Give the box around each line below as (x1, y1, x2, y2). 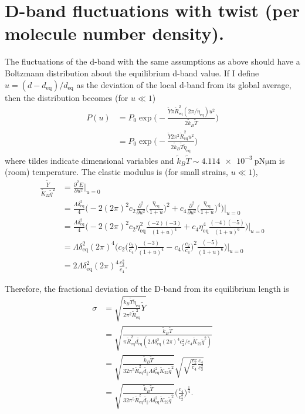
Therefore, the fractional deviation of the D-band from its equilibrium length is (5, 282, 289, 294)
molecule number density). (5, 21, 224, 45)
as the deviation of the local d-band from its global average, (76, 78, 292, 90)
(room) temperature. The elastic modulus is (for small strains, (5, 166, 228, 178)
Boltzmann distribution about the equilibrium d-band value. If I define (5, 66, 259, 79)
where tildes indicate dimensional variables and (5, 154, 174, 166)
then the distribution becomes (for (5, 91, 128, 103)
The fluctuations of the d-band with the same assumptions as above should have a (5, 55, 300, 68)
